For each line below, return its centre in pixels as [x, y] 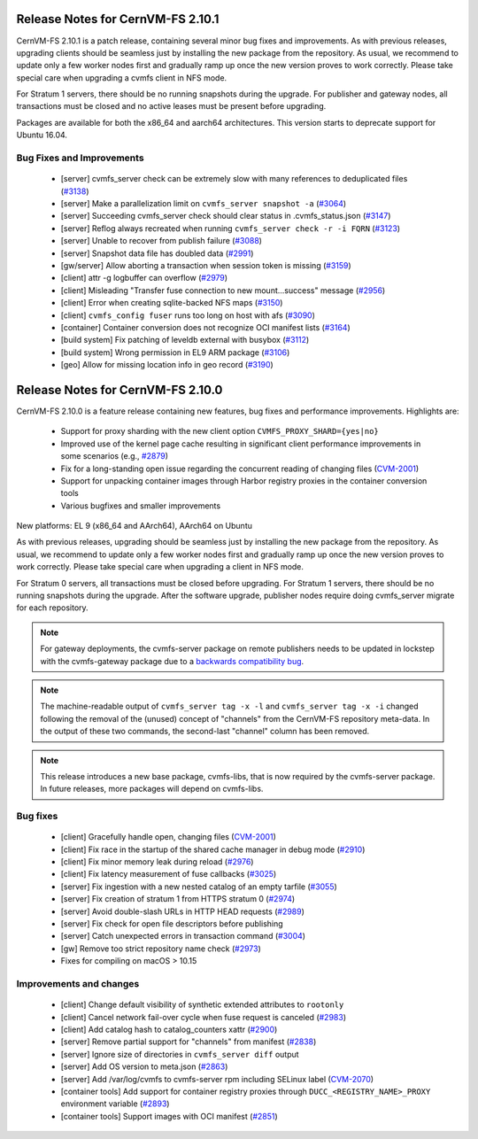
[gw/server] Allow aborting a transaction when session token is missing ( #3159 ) [206, 265]
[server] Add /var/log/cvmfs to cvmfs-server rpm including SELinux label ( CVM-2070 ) [217, 1079]
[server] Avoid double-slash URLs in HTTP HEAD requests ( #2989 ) [183, 911]
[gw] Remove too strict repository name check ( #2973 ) [161, 949]
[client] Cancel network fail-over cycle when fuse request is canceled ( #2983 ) [204, 1017]
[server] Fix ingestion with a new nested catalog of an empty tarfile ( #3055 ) [199, 887]
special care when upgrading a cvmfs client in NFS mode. [122, 77]
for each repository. [52, 608]
